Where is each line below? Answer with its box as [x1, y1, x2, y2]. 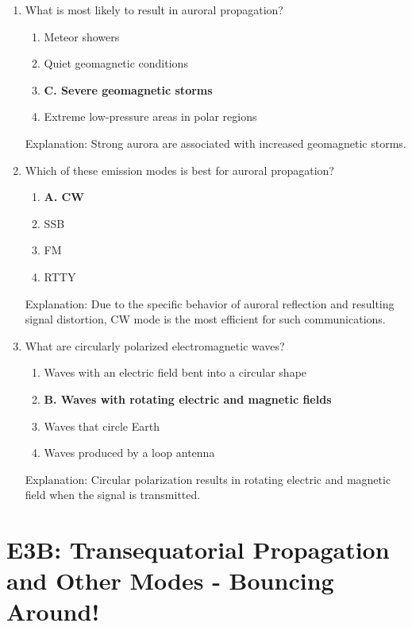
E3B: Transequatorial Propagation [6, 533, 390, 566]
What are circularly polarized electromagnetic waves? [25, 337, 285, 354]
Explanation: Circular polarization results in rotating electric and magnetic [25, 470, 391, 487]
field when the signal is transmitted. [25, 486, 201, 503]
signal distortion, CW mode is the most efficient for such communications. [25, 311, 386, 327]
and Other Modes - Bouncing [6, 564, 334, 597]
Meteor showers [44, 28, 120, 45]
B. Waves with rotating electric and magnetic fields [44, 390, 332, 407]
